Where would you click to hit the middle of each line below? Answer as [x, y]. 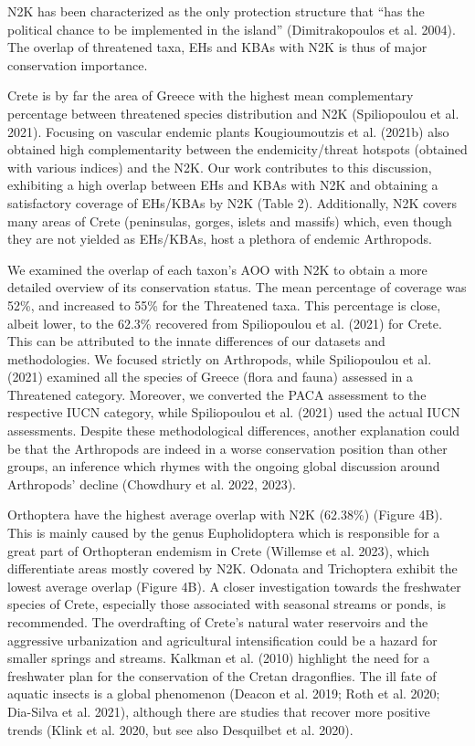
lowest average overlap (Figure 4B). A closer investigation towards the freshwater [234, 586]
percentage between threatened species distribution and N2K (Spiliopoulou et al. [233, 113]
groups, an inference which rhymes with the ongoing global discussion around [224, 466]
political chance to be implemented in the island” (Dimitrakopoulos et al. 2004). [232, 29]
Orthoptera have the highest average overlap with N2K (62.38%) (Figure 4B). [225, 515]
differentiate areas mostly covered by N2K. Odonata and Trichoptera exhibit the [232, 568]
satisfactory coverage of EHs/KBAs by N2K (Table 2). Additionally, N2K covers [232, 202]
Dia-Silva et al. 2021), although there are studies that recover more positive [219, 711]
